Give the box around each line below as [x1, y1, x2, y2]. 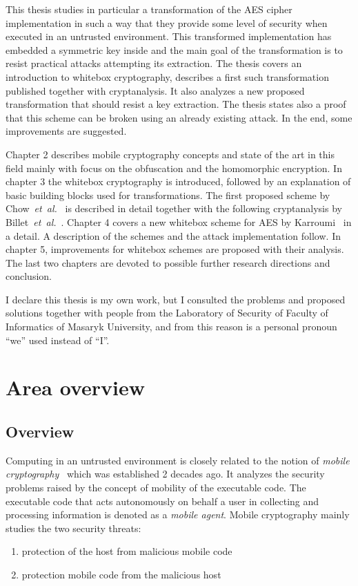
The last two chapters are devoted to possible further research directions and [6, 255, 330, 270]
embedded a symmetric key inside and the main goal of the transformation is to [6, 42, 343, 57]
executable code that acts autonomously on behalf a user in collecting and [6, 493, 319, 508]
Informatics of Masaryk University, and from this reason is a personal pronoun [6, 319, 337, 334]
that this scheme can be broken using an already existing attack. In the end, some [6, 110, 352, 124]
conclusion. [6, 269, 52, 283]
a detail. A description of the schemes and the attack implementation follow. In [6, 228, 341, 243]
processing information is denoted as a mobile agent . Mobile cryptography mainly [6, 507, 350, 522]
